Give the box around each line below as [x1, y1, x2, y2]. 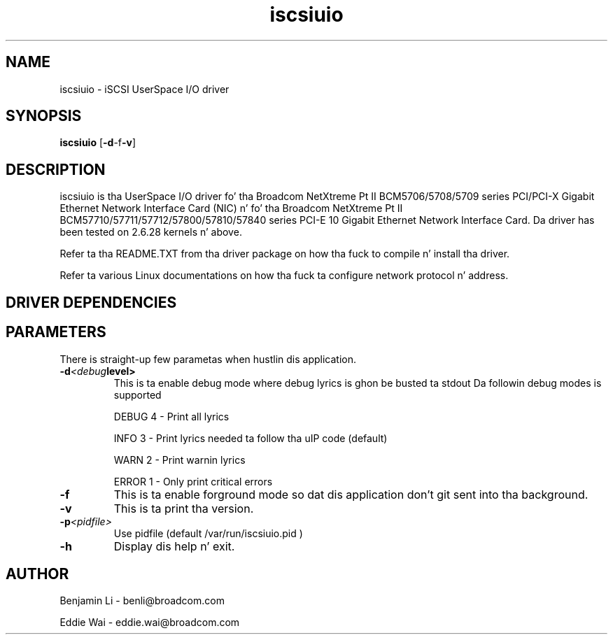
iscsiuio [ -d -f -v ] [59, 136, 136, 149]
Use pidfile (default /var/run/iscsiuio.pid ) [113, 527, 303, 539]
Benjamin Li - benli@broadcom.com [59, 595, 225, 607]
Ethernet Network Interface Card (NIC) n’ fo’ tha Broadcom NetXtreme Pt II [59, 202, 403, 215]
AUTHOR [6, 564, 69, 583]
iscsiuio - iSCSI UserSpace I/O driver [59, 83, 230, 95]
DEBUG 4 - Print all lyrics [113, 410, 230, 422]
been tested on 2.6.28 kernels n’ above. [59, 226, 242, 239]
